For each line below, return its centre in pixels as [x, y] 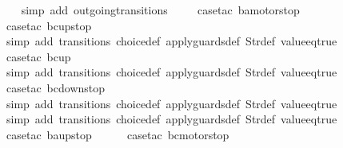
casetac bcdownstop [56, 87]
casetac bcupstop [49, 25]
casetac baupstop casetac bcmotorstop [118, 134]
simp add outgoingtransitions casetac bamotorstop [160, 10]
